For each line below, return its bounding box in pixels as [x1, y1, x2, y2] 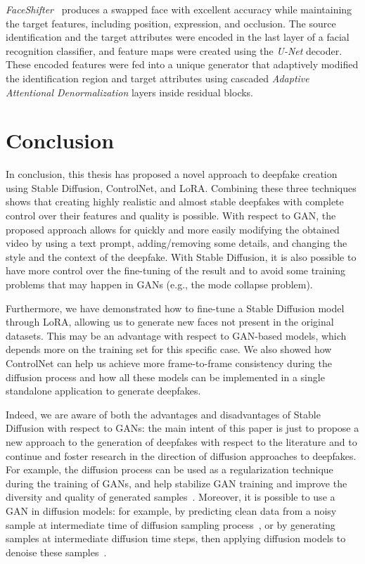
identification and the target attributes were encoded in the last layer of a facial [6, 30, 350, 44]
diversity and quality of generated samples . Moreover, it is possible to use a [6, 489, 335, 504]
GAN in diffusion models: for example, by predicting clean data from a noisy [6, 503, 337, 518]
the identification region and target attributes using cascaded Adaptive [6, 70, 309, 85]
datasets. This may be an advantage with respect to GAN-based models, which [6, 328, 347, 342]
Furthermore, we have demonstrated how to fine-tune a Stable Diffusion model [6, 300, 345, 315]
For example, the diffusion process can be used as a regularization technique [6, 462, 333, 477]
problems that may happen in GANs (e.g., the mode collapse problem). [6, 277, 313, 292]
